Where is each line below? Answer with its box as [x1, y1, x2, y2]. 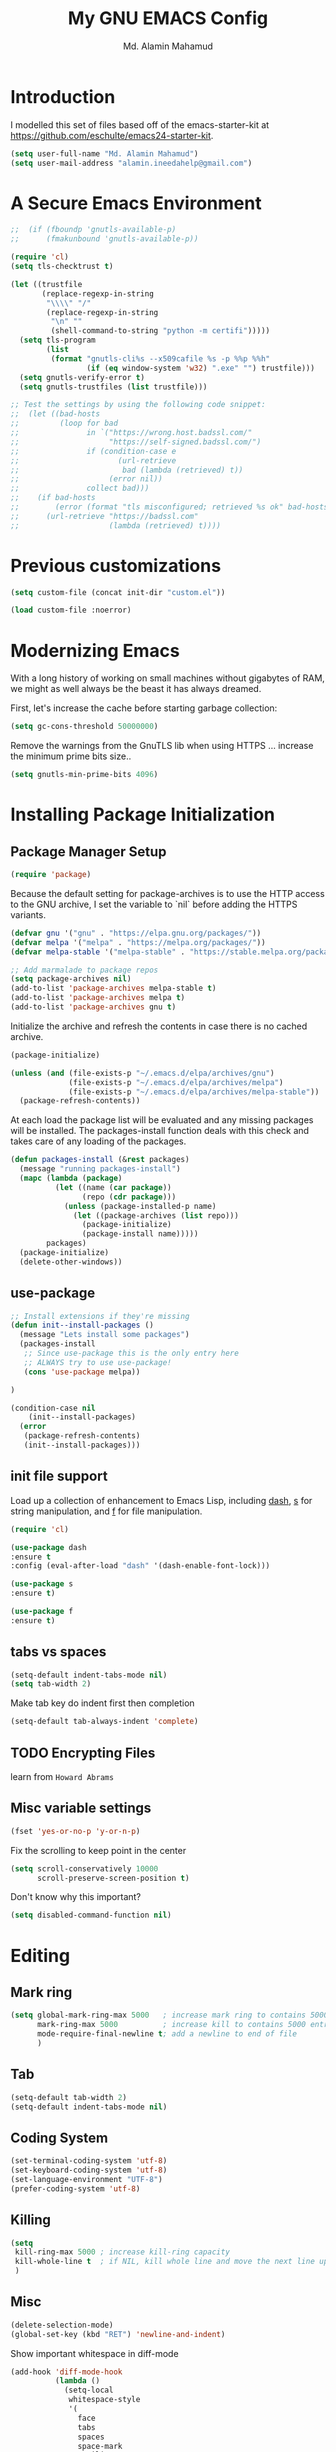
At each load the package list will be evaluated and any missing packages [10, 1114, 314, 1126]
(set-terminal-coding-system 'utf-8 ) [10, 2156, 168, 2166]
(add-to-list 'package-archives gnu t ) [10, 1002, 177, 1012]
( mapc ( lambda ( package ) [19, 1173, 123, 1183]
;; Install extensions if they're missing [10, 1311, 190, 1321]
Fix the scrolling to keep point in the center [10, 1844, 187, 1856]
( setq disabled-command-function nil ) [10, 1910, 172, 1921]
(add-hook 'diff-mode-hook [10, 2367, 123, 2377]
